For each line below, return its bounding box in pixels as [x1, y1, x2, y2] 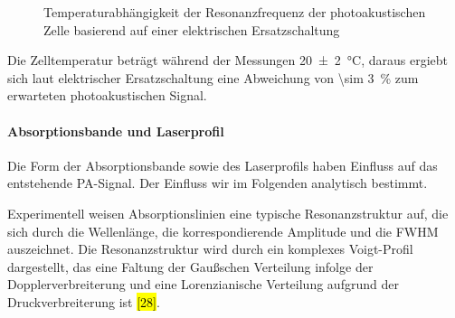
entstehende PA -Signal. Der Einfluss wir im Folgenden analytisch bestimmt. [7, 173, 428, 192]
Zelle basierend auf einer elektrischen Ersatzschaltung [43, 20, 340, 39]
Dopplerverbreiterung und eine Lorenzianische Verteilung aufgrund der [7, 275, 399, 294]
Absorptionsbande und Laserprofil [7, 121, 224, 140]
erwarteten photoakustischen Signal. [7, 86, 207, 105]
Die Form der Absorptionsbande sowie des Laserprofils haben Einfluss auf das [7, 155, 438, 174]
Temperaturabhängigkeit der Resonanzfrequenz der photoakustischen [43, 3, 426, 21]
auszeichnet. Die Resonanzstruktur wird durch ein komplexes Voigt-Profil [7, 239, 413, 258]
